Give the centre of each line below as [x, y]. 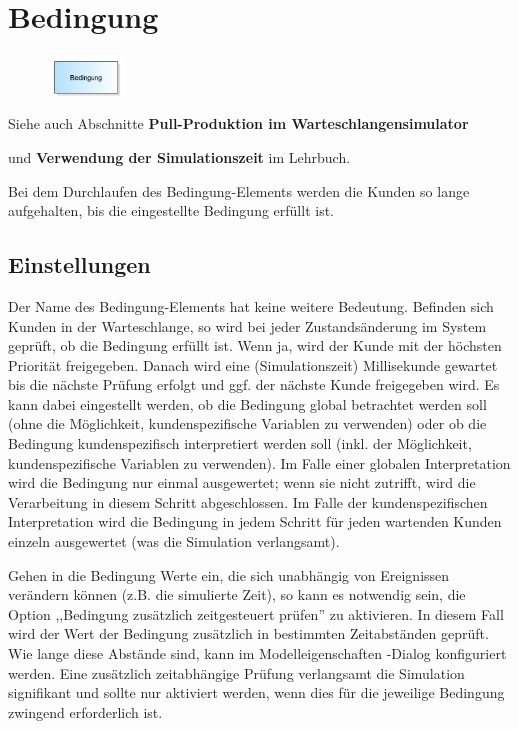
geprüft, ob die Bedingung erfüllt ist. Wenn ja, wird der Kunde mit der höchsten [255, 345]
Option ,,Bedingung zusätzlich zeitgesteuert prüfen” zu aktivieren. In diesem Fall [256, 613]
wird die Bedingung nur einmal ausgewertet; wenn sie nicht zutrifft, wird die [242, 482]
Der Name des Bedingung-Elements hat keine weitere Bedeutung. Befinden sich [251, 305]
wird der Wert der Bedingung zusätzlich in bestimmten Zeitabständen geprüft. [248, 633]
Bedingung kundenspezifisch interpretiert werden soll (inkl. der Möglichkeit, [240, 443]
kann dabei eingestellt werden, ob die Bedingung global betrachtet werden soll [247, 403]
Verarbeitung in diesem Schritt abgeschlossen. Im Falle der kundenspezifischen [248, 501]
